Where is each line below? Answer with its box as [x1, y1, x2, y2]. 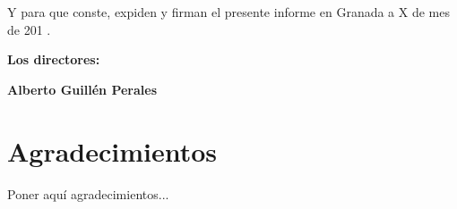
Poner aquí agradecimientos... [7, 184, 169, 203]
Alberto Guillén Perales [7, 79, 157, 98]
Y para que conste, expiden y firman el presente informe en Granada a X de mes [7, 3, 450, 21]
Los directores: [7, 50, 100, 69]
